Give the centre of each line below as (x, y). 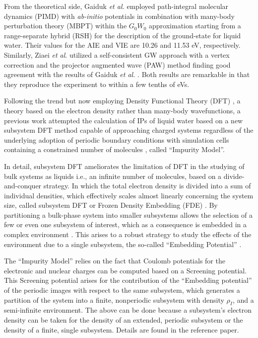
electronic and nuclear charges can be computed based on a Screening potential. (126, 270)
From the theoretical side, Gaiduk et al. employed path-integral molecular (116, 6)
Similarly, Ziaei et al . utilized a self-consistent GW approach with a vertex (117, 54)
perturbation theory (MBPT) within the (65, 26)
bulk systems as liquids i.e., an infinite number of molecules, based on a (113, 176)
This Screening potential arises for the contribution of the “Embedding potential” (128, 280)
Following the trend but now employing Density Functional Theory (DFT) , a (122, 101)
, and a (243, 299)
